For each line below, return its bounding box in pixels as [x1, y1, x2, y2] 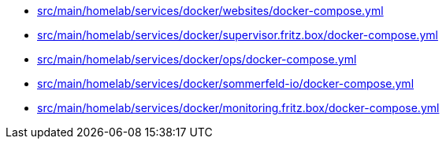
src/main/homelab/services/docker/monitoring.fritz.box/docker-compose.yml [37, 101, 440, 114]
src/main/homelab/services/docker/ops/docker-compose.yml [37, 53, 357, 66]
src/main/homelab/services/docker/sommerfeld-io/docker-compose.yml [37, 77, 414, 90]
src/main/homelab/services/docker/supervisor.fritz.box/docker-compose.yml [37, 28, 438, 42]
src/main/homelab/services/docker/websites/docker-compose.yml [37, 4, 384, 17]
